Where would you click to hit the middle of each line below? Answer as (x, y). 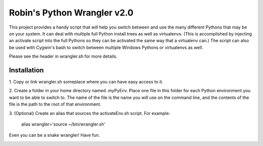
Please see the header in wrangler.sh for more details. (63, 56)
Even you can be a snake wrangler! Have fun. (55, 135)
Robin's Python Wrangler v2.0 (71, 13)
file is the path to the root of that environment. (55, 104)
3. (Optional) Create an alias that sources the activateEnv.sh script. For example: (90, 113)
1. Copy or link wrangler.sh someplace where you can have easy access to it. (86, 82)
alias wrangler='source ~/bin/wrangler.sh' (63, 124)
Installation (26, 70)
